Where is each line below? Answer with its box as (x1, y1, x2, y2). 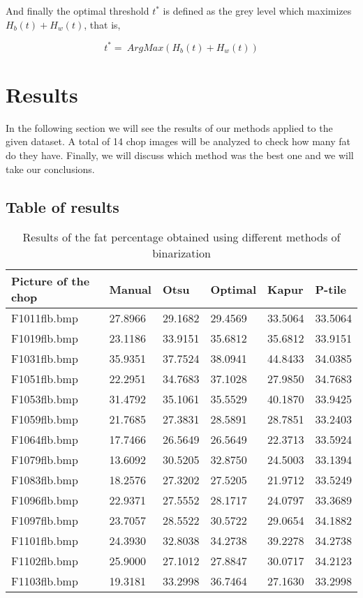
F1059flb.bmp (11, 411, 78, 428)
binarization (152, 245, 211, 262)
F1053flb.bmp (11, 391, 78, 408)
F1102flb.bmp (11, 553, 78, 569)
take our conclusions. (6, 161, 95, 176)
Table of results (6, 195, 119, 217)
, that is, (84, 17, 121, 31)
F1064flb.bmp (11, 431, 78, 448)
